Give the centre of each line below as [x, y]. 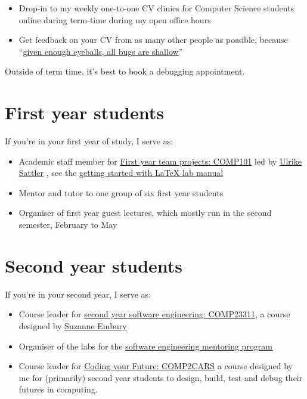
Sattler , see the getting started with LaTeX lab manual [121, 173]
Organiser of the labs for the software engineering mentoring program [146, 346]
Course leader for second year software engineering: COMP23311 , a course [154, 314]
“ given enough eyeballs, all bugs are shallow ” [101, 51]
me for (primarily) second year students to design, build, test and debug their [161, 377]
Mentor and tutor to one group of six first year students [121, 192]
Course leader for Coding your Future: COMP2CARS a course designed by [156, 366]
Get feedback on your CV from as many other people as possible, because [153, 40]
